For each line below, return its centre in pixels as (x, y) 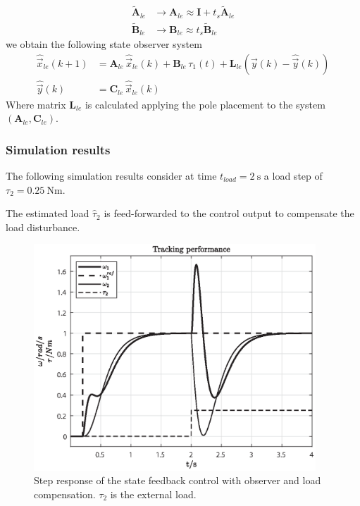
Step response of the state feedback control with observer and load (178, 480)
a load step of (293, 175)
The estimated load (48, 213)
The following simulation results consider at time (111, 175)
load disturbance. (43, 227)
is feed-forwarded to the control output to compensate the (229, 213)
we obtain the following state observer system (104, 44)
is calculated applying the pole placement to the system (205, 104)
